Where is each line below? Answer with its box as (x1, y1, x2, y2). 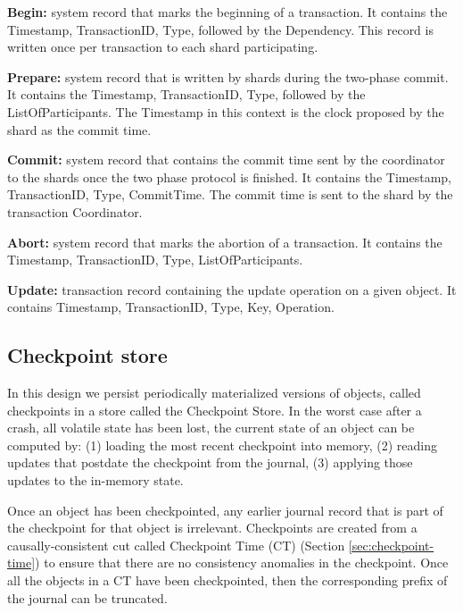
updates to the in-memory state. (7, 471, 184, 490)
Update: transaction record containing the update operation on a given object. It (7, 280, 457, 298)
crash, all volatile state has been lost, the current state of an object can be (7, 418, 415, 437)
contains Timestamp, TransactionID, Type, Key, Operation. (7, 298, 335, 316)
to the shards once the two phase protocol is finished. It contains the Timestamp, (7, 167, 451, 186)
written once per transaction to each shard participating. (7, 38, 318, 56)
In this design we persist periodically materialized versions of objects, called (7, 383, 421, 402)
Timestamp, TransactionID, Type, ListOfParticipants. (7, 250, 303, 269)
